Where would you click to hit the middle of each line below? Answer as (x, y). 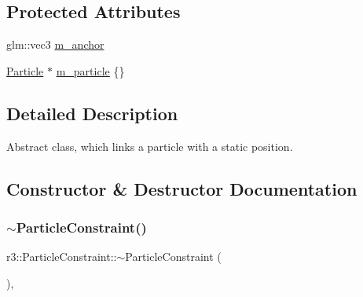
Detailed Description (92, 113)
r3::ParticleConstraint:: (62, 257)
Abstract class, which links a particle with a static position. (150, 146)
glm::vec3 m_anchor (55, 44)
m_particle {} (90, 70)
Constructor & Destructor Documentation (182, 188)
